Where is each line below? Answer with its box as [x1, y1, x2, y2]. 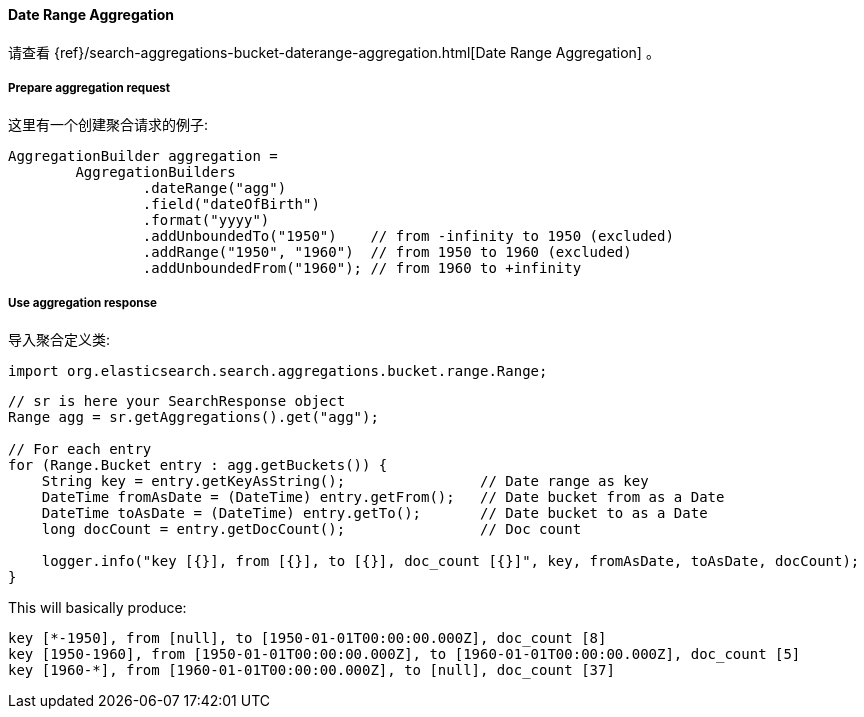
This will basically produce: [8, 599, 187, 617]
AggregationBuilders [75, 164, 236, 181]
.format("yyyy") [142, 212, 270, 229]
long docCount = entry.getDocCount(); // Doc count [41, 521, 582, 538]
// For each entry [8, 441, 152, 458]
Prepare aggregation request [8, 81, 171, 95]
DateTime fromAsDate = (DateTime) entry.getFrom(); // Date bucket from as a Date [41, 489, 725, 506]
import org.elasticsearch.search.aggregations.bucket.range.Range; [8, 363, 548, 380]
